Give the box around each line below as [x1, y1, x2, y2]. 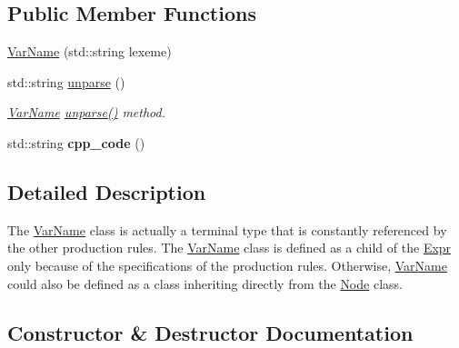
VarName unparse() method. [7, 103, 165, 122]
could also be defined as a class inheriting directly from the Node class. [7, 273, 403, 293]
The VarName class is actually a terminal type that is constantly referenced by [7, 220, 447, 239]
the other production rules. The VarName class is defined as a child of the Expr [7, 238, 452, 257]
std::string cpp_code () [7, 133, 145, 152]
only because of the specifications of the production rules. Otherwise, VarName [7, 255, 447, 274]
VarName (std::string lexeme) [7, 42, 172, 61]
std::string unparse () [7, 72, 125, 91]
